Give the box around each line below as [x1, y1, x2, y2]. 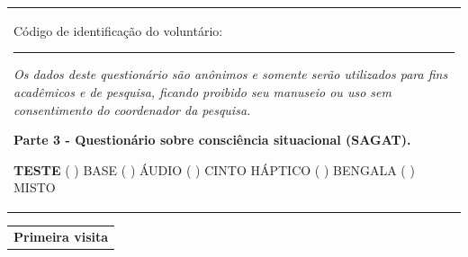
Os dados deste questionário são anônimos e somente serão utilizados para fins [13, 65, 448, 84]
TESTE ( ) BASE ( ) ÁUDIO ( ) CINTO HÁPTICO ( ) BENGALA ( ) [13, 160, 415, 179]
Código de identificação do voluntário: [13, 21, 223, 40]
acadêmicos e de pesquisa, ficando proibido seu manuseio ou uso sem [13, 82, 391, 101]
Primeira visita [13, 227, 109, 246]
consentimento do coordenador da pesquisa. [13, 100, 251, 119]
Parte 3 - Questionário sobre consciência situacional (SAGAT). [13, 130, 411, 149]
